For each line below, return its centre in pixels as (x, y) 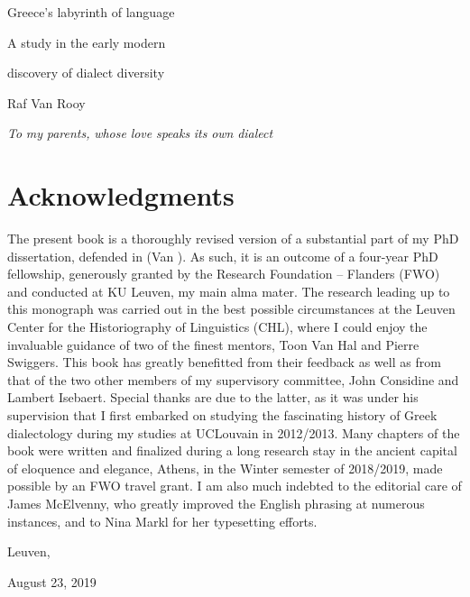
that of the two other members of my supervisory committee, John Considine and (233, 379)
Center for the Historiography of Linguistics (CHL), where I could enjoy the (217, 327)
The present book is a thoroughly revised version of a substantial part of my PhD (233, 239)
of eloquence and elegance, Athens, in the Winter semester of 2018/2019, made (225, 468)
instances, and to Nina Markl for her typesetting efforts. (162, 521)
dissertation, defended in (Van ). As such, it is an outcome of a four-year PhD (223, 256)
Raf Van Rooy (46, 102)
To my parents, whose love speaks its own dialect (140, 133)
